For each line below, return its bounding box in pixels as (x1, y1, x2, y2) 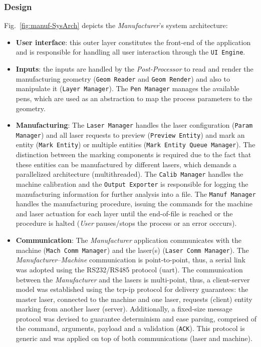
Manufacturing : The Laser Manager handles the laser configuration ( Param (16, 120, 253, 130)
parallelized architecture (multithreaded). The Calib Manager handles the (16, 169, 243, 179)
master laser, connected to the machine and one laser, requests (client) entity (16, 293, 252, 304)
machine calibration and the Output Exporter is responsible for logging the (16, 178, 248, 189)
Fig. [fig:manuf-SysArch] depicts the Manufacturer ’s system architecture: (4, 20, 228, 31)
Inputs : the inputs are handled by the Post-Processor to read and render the (16, 64, 253, 74)
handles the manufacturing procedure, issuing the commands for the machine (16, 198, 253, 209)
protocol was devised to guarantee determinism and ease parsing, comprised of (16, 313, 256, 323)
